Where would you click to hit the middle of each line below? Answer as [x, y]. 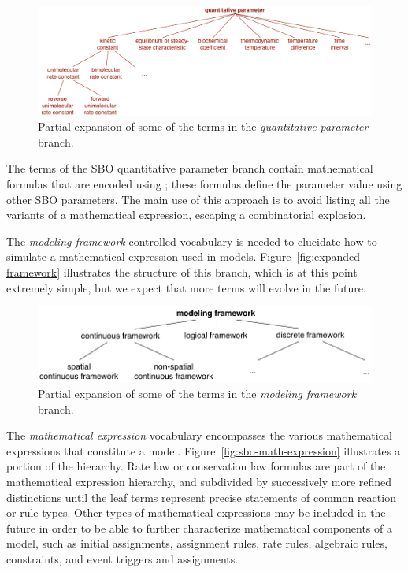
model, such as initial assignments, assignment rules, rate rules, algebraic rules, [197, 543]
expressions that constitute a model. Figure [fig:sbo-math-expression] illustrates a [204, 450]
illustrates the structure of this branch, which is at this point [210, 272]
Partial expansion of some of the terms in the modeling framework [197, 394]
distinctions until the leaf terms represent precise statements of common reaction [201, 497]
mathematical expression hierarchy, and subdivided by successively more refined [199, 482]
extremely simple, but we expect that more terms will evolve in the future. [186, 287]
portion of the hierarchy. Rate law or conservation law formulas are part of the [196, 466]
